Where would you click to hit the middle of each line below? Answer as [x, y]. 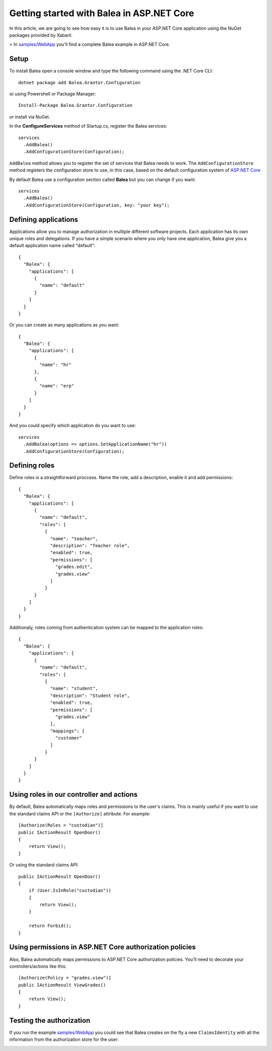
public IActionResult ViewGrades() [62, 985]
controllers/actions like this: [38, 966]
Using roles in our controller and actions [74, 795]
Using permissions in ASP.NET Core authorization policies [103, 947]
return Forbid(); [50, 926]
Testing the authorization [50, 1020]
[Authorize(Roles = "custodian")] [61, 825]
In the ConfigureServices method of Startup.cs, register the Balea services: [88, 126]
